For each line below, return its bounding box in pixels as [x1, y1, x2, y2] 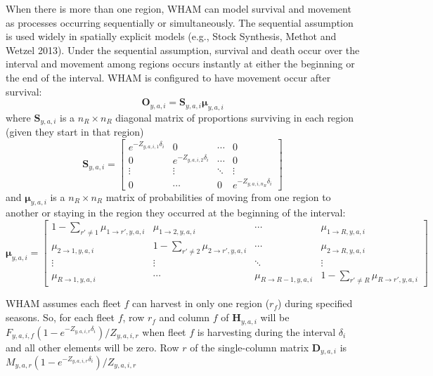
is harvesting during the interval [197, 324, 336, 339]
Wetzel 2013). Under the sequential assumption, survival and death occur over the [6, 42, 360, 57]
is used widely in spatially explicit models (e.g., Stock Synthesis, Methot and [6, 29, 337, 44]
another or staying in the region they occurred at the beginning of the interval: [6, 205, 346, 220]
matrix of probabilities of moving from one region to [105, 189, 331, 204]
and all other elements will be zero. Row [6, 339, 179, 354]
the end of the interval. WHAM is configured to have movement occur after [6, 70, 331, 84]
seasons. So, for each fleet [6, 310, 115, 325]
